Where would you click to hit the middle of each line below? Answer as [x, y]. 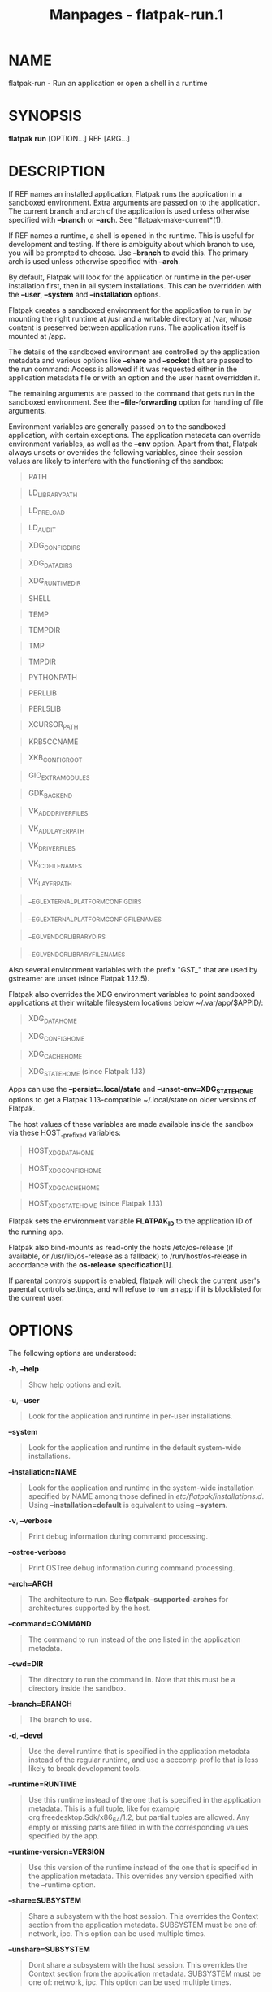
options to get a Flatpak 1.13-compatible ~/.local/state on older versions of [132, 1099]
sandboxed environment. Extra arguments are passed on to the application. [134, 202]
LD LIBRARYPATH [53, 493]
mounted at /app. [37, 336]
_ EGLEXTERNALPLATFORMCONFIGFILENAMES [95, 918]
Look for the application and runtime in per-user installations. [130, 1416]
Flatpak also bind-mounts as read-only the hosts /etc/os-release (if [121, 1247]
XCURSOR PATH [53, 725]
